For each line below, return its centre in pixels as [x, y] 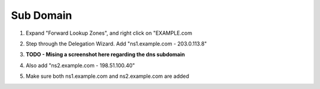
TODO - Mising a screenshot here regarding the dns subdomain [105, 55]
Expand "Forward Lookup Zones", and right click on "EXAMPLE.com [109, 33]
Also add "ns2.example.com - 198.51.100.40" [81, 65]
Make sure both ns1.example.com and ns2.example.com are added [108, 76]
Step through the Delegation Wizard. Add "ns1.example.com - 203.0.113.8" [116, 44]
